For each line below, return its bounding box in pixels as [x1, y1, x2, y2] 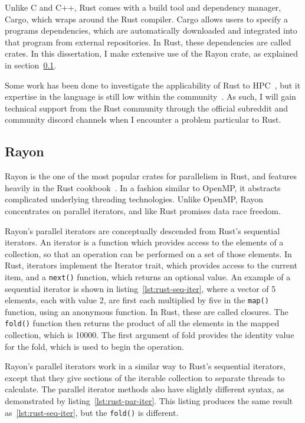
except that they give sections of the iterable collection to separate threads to [5, 371, 285, 383]
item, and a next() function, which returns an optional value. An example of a [5, 270, 291, 283]
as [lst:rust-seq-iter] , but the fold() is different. [5, 406, 179, 418]
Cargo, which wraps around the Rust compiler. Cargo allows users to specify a [5, 12, 288, 25]
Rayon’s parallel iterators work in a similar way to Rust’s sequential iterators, [5, 360, 286, 372]
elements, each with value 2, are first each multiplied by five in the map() [5, 294, 269, 306]
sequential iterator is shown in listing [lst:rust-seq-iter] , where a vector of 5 [5, 282, 276, 294]
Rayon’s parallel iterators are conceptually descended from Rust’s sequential [5, 224, 280, 237]
